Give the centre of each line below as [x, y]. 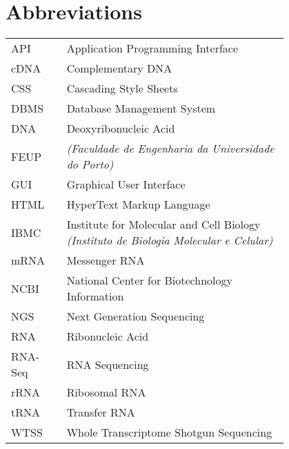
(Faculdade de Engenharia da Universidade [170, 149]
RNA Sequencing [108, 364]
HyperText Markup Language [138, 204]
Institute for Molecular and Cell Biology [163, 224]
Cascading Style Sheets [122, 88]
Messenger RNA [106, 260]
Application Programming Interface [152, 48]
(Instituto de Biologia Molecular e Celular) [170, 240]
